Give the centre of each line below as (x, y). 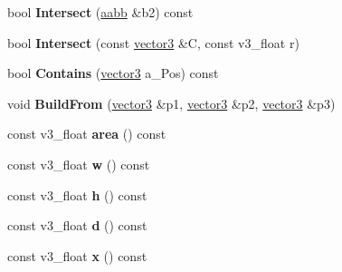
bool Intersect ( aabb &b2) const (100, 12)
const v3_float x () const (77, 255)
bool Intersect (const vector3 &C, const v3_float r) (153, 42)
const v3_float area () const (87, 134)
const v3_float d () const (77, 225)
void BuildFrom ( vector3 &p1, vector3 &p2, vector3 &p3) (171, 103)
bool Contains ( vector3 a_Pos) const (113, 73)
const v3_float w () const (79, 164)
